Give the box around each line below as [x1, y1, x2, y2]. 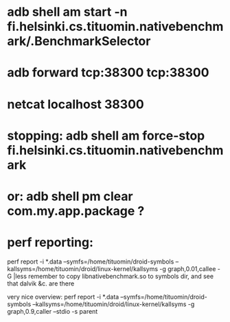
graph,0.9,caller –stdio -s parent [7, 307, 98, 315]
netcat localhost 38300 [7, 96, 144, 112]
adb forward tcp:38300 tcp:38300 [7, 65, 209, 80]
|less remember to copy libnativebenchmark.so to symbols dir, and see [13, 272, 214, 280]
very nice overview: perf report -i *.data [7, 292, 119, 301]
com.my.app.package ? [7, 203, 145, 219]
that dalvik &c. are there [7, 279, 75, 288]
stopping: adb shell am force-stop [7, 128, 205, 143]
